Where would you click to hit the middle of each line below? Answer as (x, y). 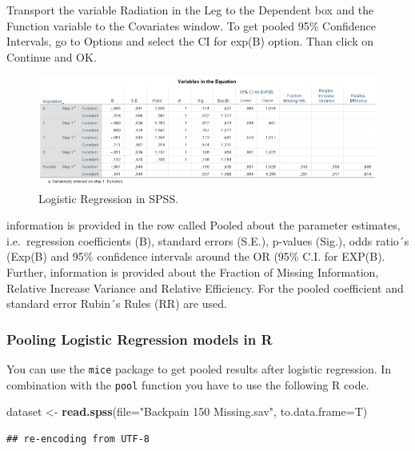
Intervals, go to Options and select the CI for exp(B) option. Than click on (190, 41)
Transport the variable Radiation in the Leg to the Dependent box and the (190, 10)
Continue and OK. (52, 56)
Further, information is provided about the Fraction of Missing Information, (193, 272)
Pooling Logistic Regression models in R (140, 339)
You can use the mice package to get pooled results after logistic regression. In (199, 369)
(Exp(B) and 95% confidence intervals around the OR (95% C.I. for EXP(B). (196, 256)
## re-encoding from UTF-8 (78, 439)
